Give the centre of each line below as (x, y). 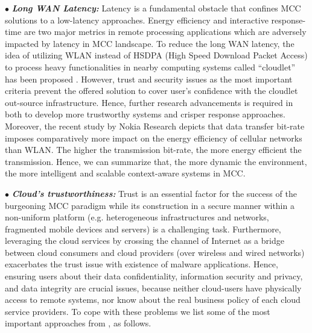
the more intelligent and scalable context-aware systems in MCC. (125, 173)
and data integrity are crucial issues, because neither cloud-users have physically (153, 288)
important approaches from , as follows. (78, 323)
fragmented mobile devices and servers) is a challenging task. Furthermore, (143, 229)
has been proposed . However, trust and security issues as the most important (149, 79)
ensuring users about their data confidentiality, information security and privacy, (154, 276)
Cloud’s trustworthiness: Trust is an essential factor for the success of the (154, 193)
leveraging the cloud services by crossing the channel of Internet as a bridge (145, 241)
